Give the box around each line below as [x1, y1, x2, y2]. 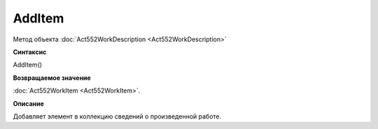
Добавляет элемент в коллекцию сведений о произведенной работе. [13, 112, 222, 121]
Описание [13, 99, 45, 108]
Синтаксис [13, 48, 47, 56]
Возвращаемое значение [13, 74, 91, 82]
